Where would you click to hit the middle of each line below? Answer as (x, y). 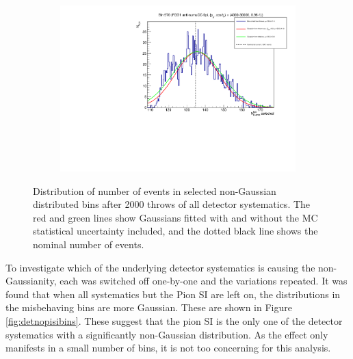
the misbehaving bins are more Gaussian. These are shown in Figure (149, 307)
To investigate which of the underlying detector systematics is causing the (160, 267)
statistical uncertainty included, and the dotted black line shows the (175, 231)
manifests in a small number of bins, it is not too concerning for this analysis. (168, 348)
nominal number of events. (89, 244)
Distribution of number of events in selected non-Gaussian (155, 190)
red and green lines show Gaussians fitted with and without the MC (175, 217)
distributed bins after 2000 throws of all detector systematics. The (172, 204)
